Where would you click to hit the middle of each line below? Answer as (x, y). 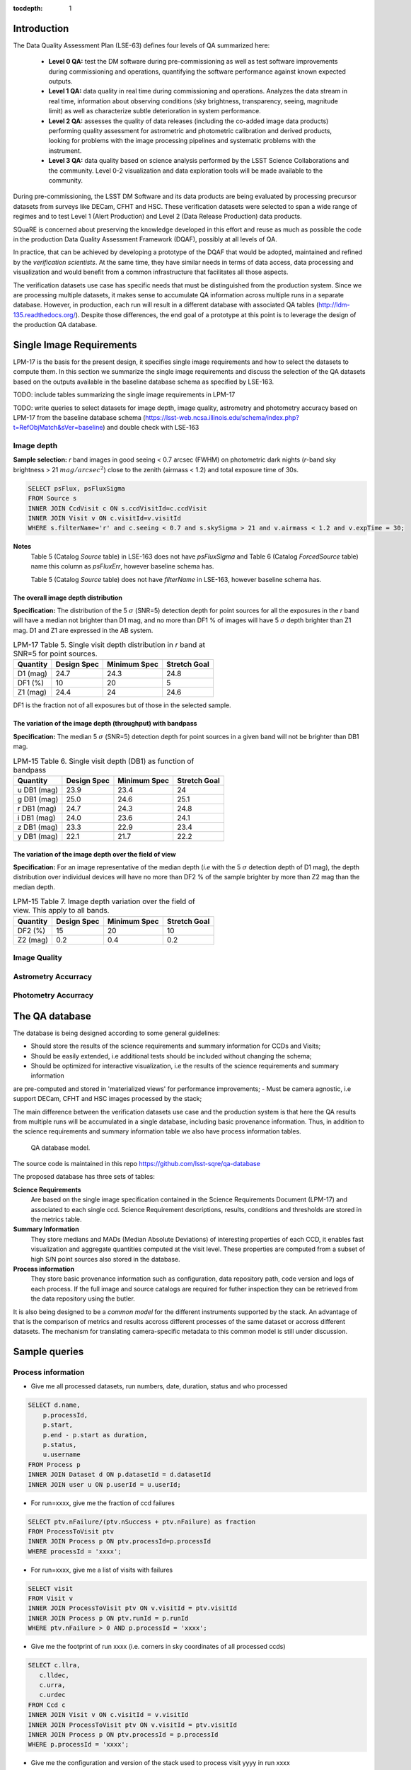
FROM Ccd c (47, 1705)
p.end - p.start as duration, (95, 1435)
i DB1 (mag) (36, 818)
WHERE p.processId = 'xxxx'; (79, 1745)
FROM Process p (54, 1464)
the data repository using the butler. (83, 1298)
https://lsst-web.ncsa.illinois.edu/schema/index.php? (222, 417)
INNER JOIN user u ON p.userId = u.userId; (105, 1484)
